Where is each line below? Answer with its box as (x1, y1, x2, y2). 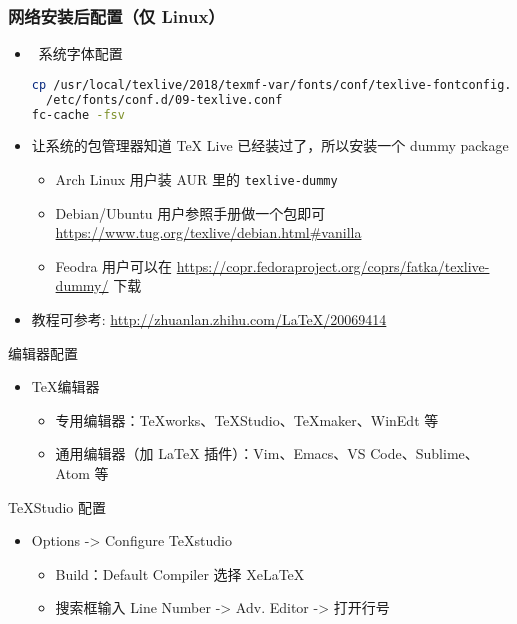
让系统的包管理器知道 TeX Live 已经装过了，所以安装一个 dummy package (31, 135, 509, 156)
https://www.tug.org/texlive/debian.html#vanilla (55, 222, 362, 243)
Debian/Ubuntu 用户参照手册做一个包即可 (55, 202, 326, 223)
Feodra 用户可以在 (55, 255, 173, 276)
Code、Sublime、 (370, 443, 479, 464)
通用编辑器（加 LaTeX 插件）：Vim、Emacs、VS (55, 443, 366, 464)
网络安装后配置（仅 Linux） (8, 3, 225, 28)
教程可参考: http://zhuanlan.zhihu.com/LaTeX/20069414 (31, 309, 387, 330)
